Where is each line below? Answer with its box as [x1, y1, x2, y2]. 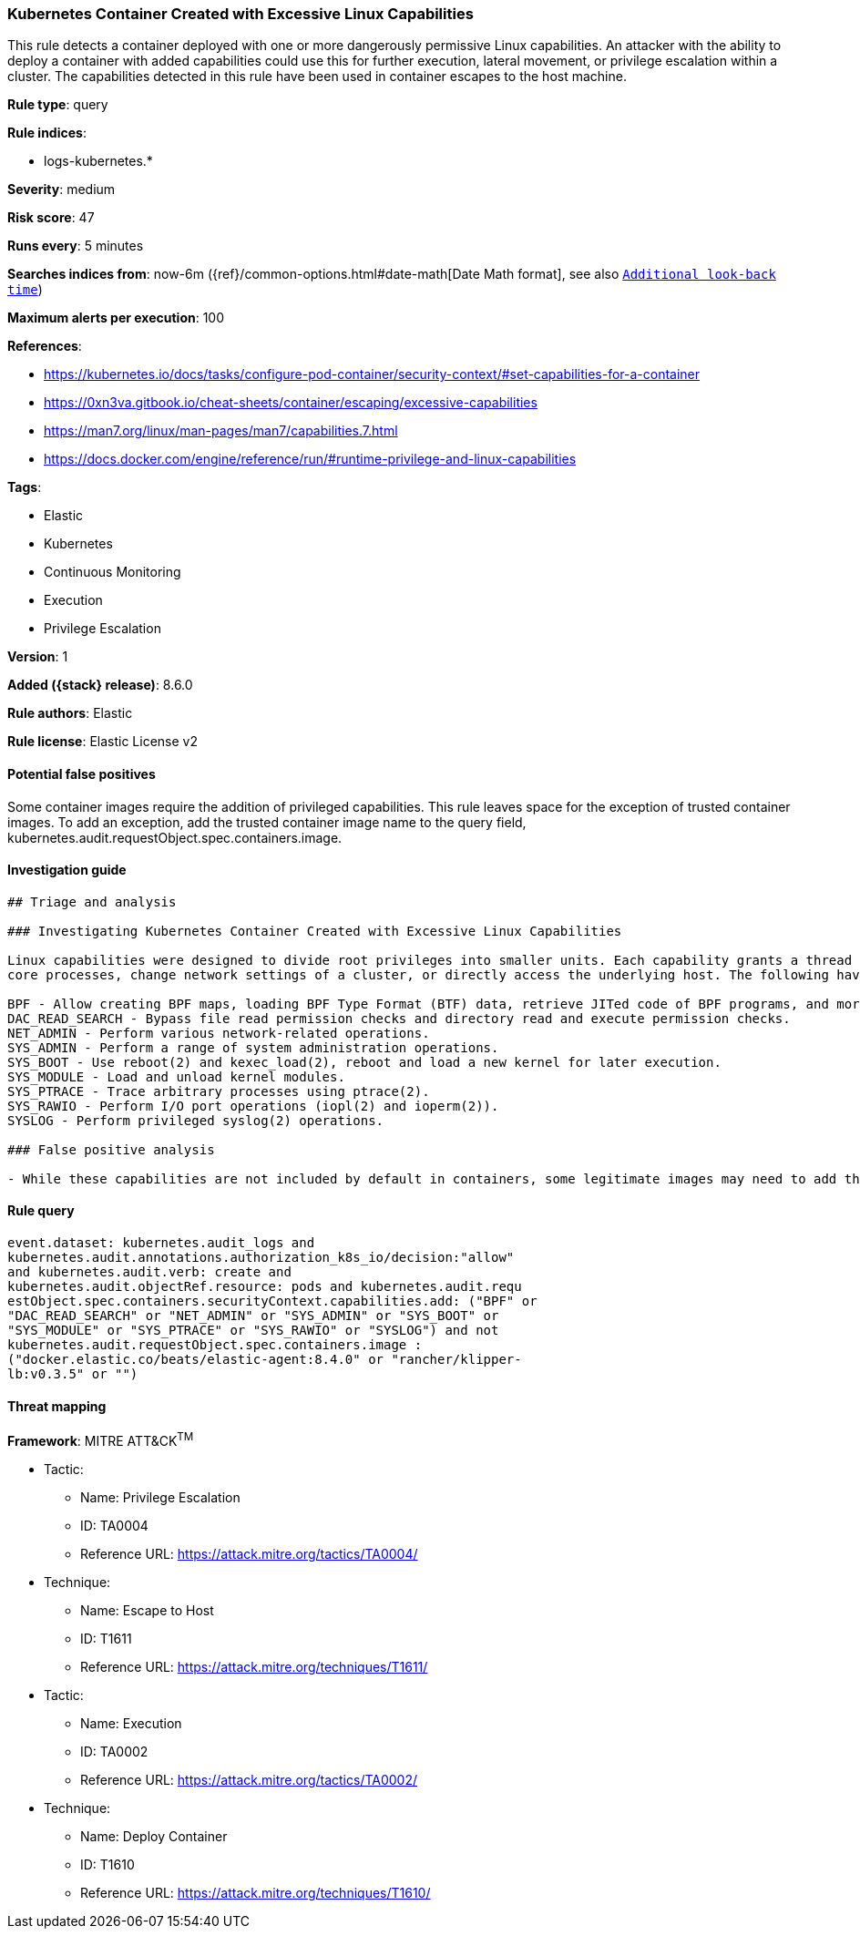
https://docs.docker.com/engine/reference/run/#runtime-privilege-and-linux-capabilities [44, 451, 577, 467]
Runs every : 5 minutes [7, 238, 144, 254]
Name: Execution [80, 1715, 182, 1731]
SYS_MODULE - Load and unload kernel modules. [7, 1069, 345, 1084]
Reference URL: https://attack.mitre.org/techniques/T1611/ [80, 1658, 428, 1675]
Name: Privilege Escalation [80, 1489, 241, 1505]
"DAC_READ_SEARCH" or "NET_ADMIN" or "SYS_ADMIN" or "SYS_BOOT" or [7, 1308, 499, 1324]
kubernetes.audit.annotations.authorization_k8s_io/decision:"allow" [7, 1250, 515, 1265]
